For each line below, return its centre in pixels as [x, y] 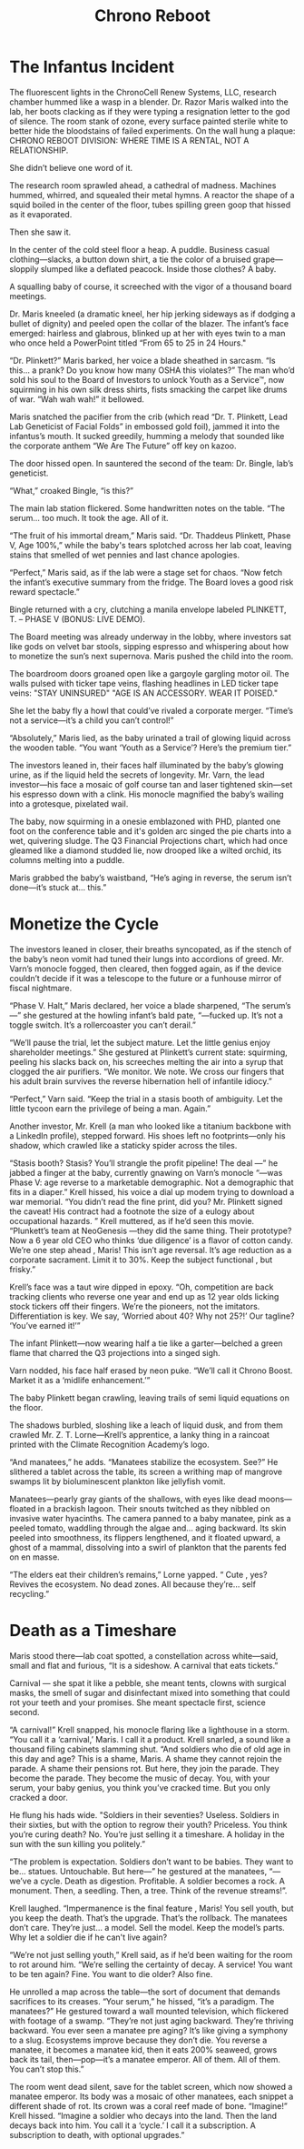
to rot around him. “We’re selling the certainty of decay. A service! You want [151, 1964]
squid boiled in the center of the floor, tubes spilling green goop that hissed [150, 205]
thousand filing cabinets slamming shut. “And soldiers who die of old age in [150, 1749]
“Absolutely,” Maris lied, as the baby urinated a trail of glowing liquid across [150, 738]
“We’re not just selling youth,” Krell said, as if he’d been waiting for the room [151, 1954]
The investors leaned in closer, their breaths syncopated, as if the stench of [151, 949]
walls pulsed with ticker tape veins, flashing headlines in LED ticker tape [144, 683]
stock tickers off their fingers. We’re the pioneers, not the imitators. [135, 1306]
